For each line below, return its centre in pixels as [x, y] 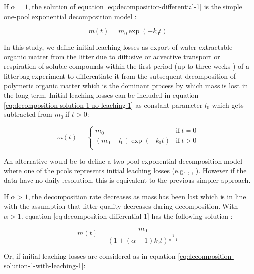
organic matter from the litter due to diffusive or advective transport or [112, 56]
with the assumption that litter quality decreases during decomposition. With [121, 206]
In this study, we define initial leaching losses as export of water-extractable [118, 47]
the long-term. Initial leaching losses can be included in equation [101, 95]
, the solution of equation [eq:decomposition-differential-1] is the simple [135, 6]
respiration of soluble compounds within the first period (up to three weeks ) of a [127, 66]
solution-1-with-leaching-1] [44, 265]
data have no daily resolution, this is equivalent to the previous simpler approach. [127, 180]
